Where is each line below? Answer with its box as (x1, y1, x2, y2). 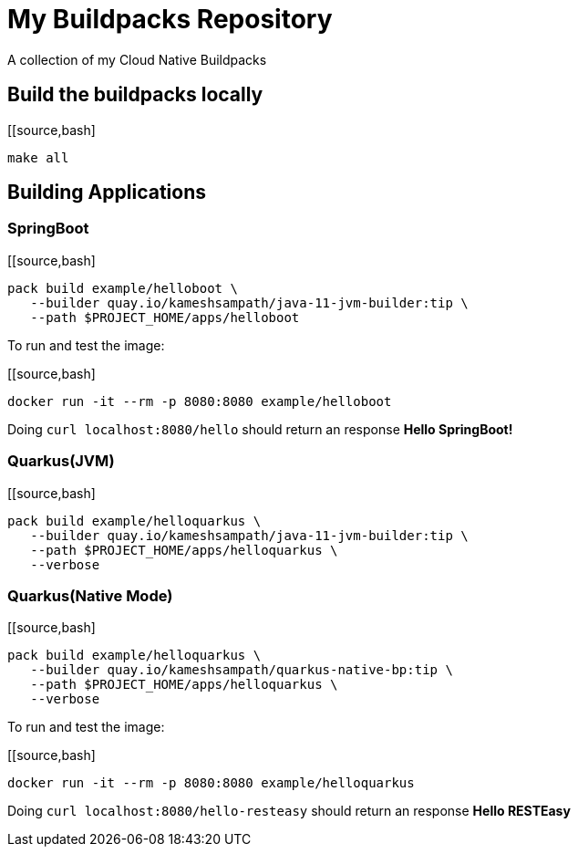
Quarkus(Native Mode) (7, 586, 173, 605)
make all (7, 150, 69, 165)
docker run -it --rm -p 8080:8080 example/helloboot (7, 393, 392, 409)
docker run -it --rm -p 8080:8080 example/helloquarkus (7, 776, 415, 791)
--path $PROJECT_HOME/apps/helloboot (30, 309, 300, 325)
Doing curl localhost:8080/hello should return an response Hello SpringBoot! (7, 421, 513, 437)
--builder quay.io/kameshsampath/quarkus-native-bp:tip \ (30, 662, 453, 678)
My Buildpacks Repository (7, 4, 333, 35)
